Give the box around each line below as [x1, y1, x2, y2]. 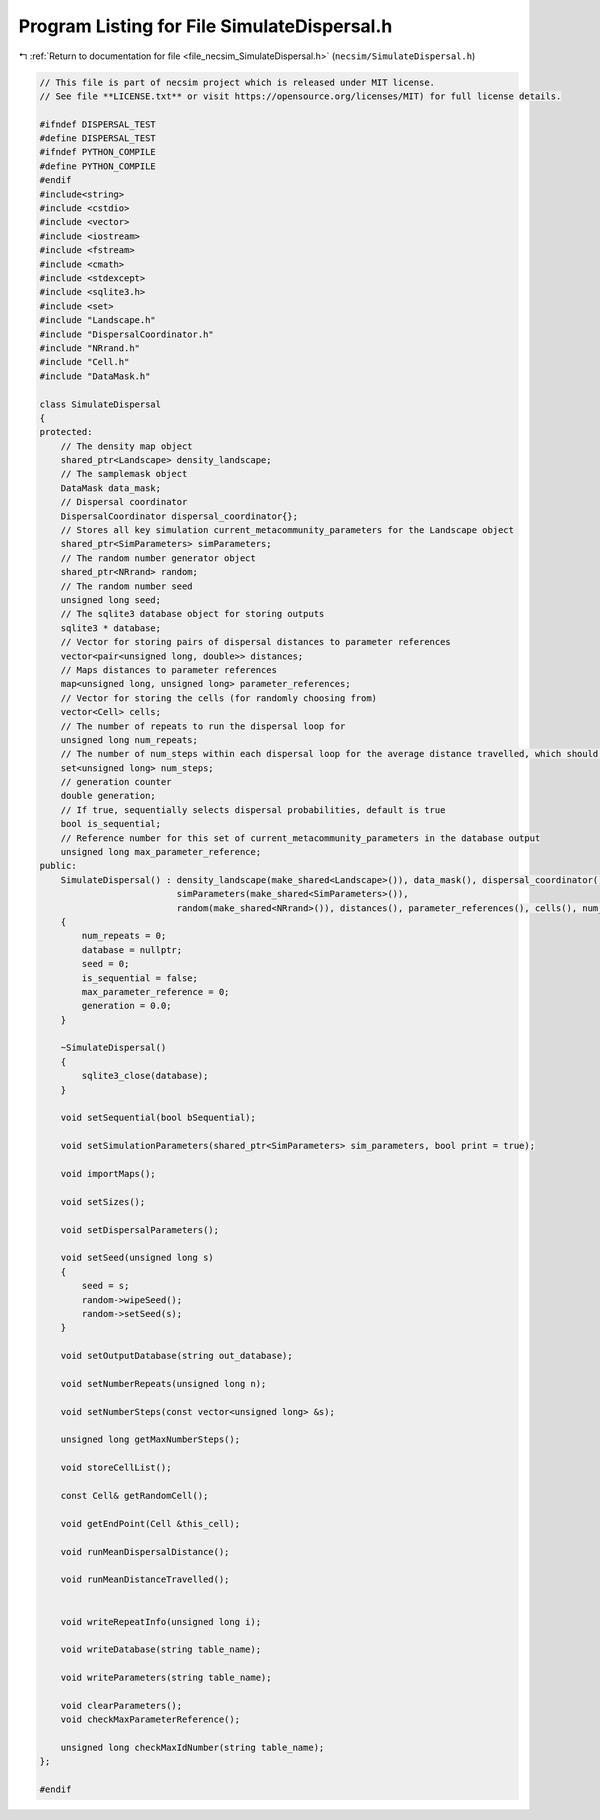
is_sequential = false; [81, 972, 199, 984]
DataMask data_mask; [60, 482, 162, 494]
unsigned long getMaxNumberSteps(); [60, 1434, 240, 1445]
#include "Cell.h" [39, 356, 130, 368]
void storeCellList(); [60, 1462, 172, 1474]
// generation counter [60, 776, 172, 788]
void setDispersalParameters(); [60, 1224, 220, 1235]
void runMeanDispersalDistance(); [60, 1546, 230, 1557]
